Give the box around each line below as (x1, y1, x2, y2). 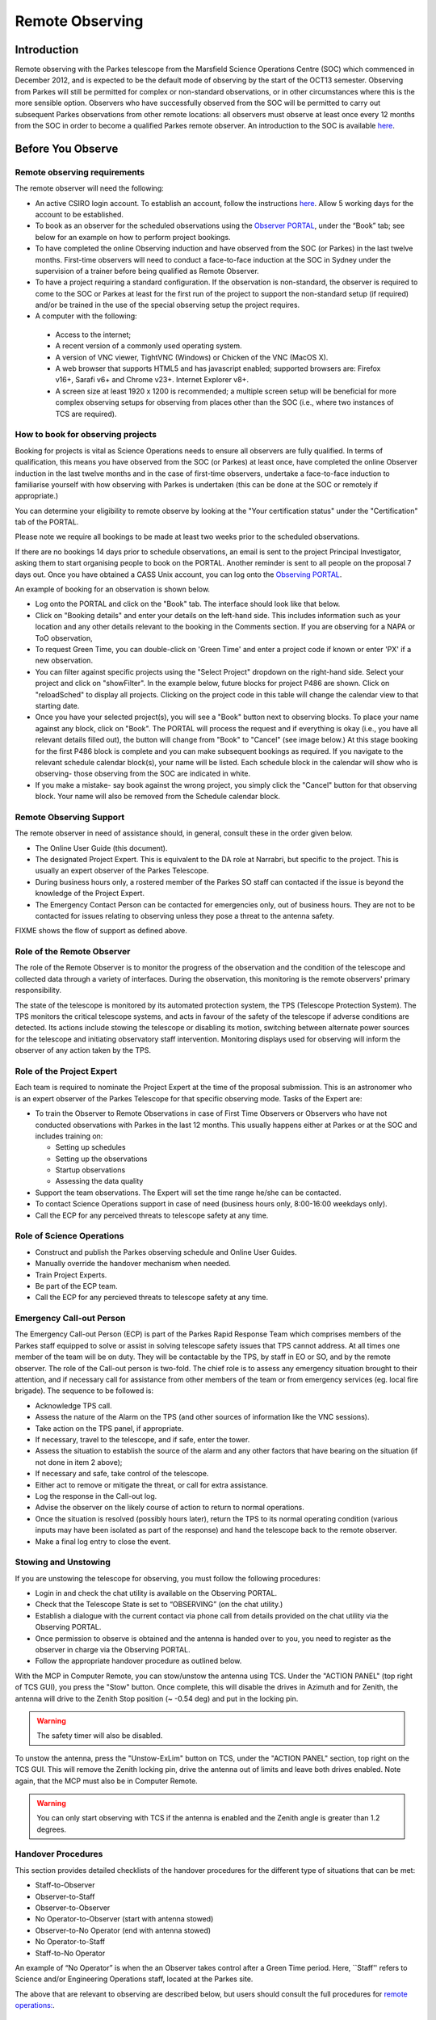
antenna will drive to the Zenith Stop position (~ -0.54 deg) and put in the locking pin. (15, 1694, 299, 1703)
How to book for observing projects (15, 429, 157, 440)
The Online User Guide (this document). (35, 843, 168, 852)
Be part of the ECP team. (35, 1281, 118, 1290)
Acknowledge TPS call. (35, 1400, 112, 1410)
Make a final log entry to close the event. (35, 1536, 171, 1547)
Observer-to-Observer (35, 1903, 111, 1913)
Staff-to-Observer (35, 1880, 95, 1890)
